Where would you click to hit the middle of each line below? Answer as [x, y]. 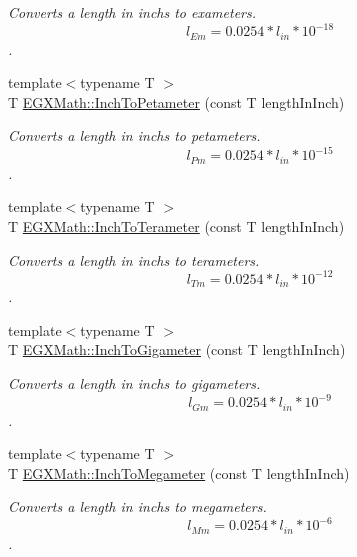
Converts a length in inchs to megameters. [137, 506]
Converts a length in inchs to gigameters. [134, 382]
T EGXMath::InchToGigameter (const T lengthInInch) [177, 349]
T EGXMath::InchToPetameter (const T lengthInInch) [176, 101]
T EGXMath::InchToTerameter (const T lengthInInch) [176, 226]
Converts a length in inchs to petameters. [134, 135]
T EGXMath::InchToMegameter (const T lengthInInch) [179, 472]
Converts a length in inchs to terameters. [134, 259]
